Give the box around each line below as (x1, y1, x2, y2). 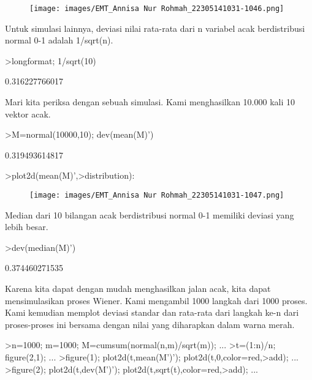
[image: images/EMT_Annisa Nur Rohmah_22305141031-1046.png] (29, 4, 284, 13)
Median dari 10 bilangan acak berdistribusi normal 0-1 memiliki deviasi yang (5, 208, 294, 221)
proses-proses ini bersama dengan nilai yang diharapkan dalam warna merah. (5, 318, 295, 330)
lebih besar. (5, 220, 48, 233)
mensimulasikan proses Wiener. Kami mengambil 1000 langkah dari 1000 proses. (5, 294, 308, 307)
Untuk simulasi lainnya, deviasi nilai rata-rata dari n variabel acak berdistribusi (5, 21, 305, 34)
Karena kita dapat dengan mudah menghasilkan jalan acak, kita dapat (5, 282, 271, 295)
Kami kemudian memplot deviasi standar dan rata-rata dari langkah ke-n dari (5, 306, 299, 319)
